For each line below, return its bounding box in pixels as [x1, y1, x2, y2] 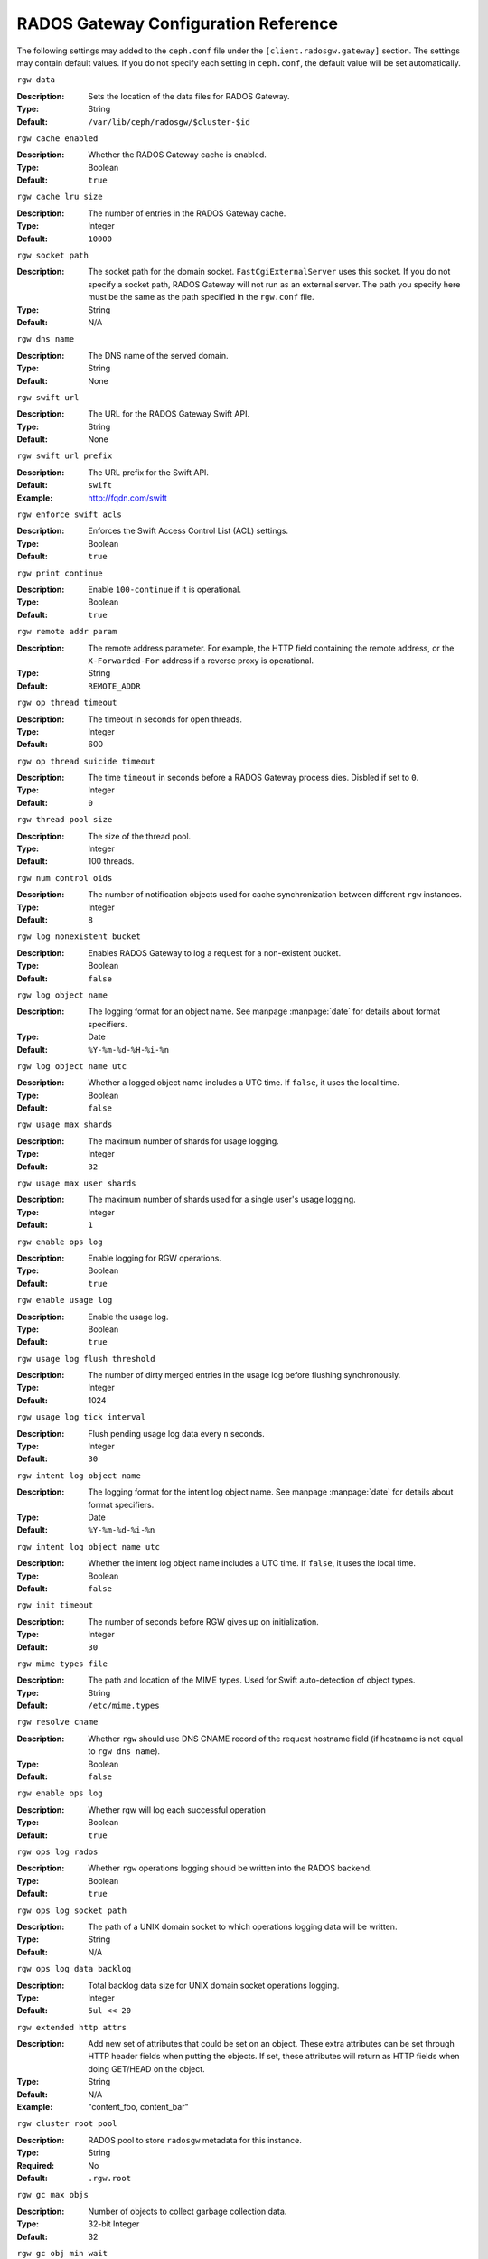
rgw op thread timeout [16, 698, 117, 708]
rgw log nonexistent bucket [16, 932, 142, 942]
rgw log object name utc [16, 1061, 127, 1071]
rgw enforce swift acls [16, 510, 122, 520]
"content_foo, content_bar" [88, 2102, 189, 2113]
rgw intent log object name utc [16, 1542, 160, 1551]
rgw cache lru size [16, 192, 103, 202]
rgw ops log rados [16, 1846, 99, 1857]
